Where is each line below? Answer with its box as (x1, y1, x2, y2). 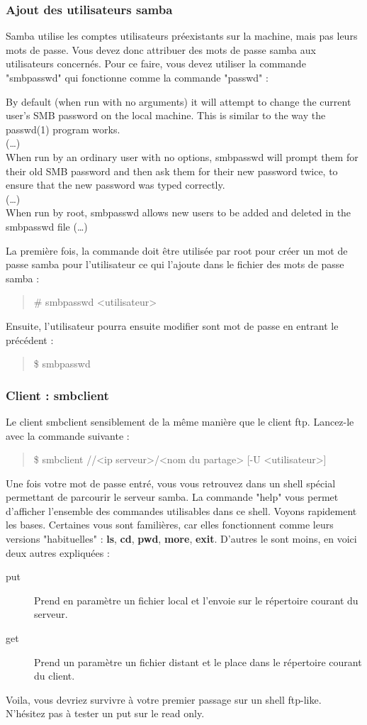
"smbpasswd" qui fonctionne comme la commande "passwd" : (6, 70, 269, 84)
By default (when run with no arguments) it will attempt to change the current (6, 94, 351, 109)
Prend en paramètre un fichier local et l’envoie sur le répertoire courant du (34, 592, 358, 607)
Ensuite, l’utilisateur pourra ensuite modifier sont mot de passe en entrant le (6, 318, 339, 333)
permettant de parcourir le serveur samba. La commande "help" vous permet (6, 489, 339, 504)
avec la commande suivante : (6, 428, 130, 443)
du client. (34, 668, 75, 683)
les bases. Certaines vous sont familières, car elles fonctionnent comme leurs (6, 517, 334, 532)
